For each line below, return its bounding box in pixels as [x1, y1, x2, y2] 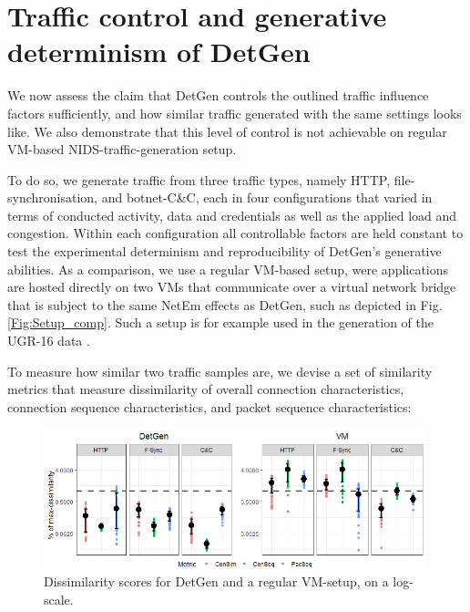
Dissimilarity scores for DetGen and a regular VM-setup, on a [44, 572, 389, 591]
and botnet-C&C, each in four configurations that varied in [101, 188, 433, 207]
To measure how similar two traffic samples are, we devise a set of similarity [7, 361, 433, 380]
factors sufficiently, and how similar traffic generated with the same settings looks [7, 103, 462, 122]
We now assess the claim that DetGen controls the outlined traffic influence [7, 86, 429, 105]
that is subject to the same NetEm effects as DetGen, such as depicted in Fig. [7, 295, 443, 314]
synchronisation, [7, 188, 97, 207]
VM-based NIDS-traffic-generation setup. [7, 140, 237, 159]
